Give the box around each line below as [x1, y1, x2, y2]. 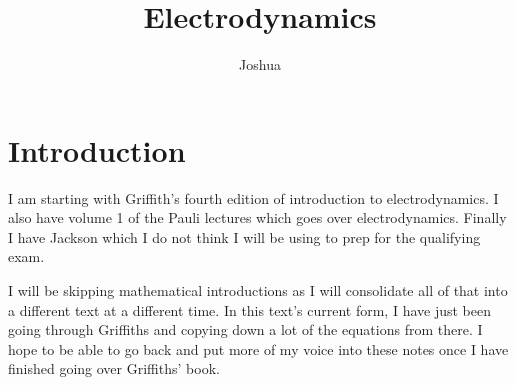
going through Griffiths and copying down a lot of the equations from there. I [8, 319, 483, 340]
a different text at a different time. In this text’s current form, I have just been [8, 299, 491, 320]
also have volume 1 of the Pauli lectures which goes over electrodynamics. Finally [8, 207, 507, 228]
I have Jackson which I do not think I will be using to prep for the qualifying [8, 226, 481, 247]
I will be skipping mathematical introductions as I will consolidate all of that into [8, 280, 508, 301]
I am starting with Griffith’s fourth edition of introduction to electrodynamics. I [8, 187, 499, 208]
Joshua [239, 54, 281, 75]
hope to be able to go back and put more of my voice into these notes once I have [8, 338, 509, 359]
